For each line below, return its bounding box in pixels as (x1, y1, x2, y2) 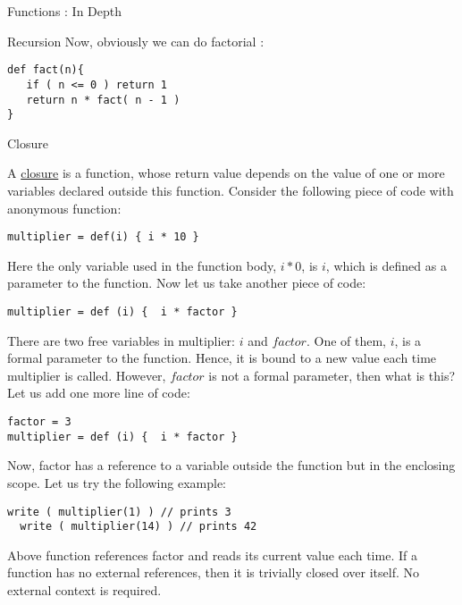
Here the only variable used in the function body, (7, 256, 277, 274)
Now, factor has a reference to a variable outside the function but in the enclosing (7, 456, 456, 475)
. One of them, (306, 331, 386, 349)
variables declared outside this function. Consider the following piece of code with (7, 181, 454, 199)
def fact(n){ (7, 63, 84, 77)
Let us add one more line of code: (7, 383, 190, 402)
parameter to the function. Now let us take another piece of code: (7, 273, 366, 292)
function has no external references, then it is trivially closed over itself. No (7, 563, 420, 582)
